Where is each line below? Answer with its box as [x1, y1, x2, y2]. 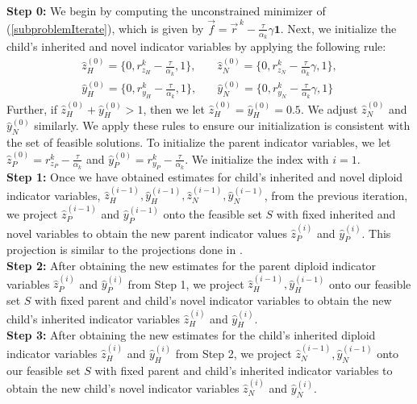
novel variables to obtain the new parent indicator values [6, 224, 287, 241]
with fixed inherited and [276, 206, 396, 223]
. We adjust [300, 100, 358, 117]
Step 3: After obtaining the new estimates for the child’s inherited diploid [6, 327, 376, 344]
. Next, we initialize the [280, 19, 397, 36]
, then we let [143, 100, 205, 117]
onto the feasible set [163, 206, 262, 223]
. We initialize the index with [185, 150, 329, 167]
